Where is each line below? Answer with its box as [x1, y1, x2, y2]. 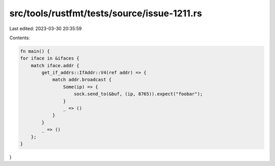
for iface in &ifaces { [20, 56, 80, 61]
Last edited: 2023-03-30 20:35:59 [9, 25, 82, 32]
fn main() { [20, 48, 50, 54]
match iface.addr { [31, 63, 80, 68]
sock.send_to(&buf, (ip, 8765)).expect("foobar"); [74, 91, 203, 97]
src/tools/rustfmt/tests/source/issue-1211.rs [9, 8, 202, 19]
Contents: [9, 35, 30, 41]
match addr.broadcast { [52, 77, 112, 82]
